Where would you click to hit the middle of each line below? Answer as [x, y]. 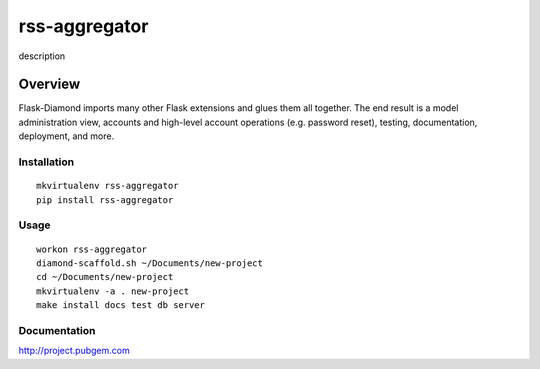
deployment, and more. [66, 136]
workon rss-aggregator [92, 249]
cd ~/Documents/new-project [105, 277]
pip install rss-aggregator [105, 199]
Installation [46, 162]
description [42, 56]
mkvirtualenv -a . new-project [113, 291]
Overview [49, 84]
